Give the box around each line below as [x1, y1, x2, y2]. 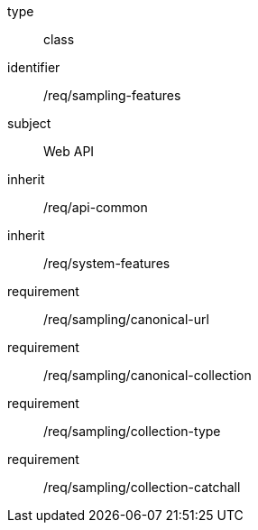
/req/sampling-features [43, 88, 181, 103]
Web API [43, 144, 95, 159]
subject [7, 116, 51, 131]
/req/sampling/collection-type [43, 423, 221, 439]
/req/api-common [43, 200, 148, 215]
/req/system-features [43, 256, 170, 271]
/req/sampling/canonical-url [43, 311, 209, 327]
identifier [7, 60, 60, 75]
